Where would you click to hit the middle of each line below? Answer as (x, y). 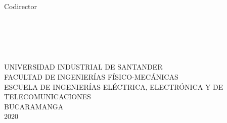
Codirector (21, 6)
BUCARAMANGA (34, 106)
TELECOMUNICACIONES (48, 97)
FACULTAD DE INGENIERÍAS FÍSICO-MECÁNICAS (91, 76)
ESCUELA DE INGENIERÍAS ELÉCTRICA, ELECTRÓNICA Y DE (114, 86)
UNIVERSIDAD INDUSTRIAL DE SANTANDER (83, 67)
